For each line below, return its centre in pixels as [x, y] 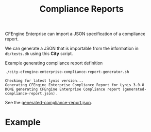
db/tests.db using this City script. [39, 54]
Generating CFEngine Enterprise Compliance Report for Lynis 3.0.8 [75, 85]
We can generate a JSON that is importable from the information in [72, 48]
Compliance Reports [82, 9]
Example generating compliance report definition [54, 63]
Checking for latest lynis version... [44, 81]
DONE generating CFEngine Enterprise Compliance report [63, 89]
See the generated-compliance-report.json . [49, 103]
